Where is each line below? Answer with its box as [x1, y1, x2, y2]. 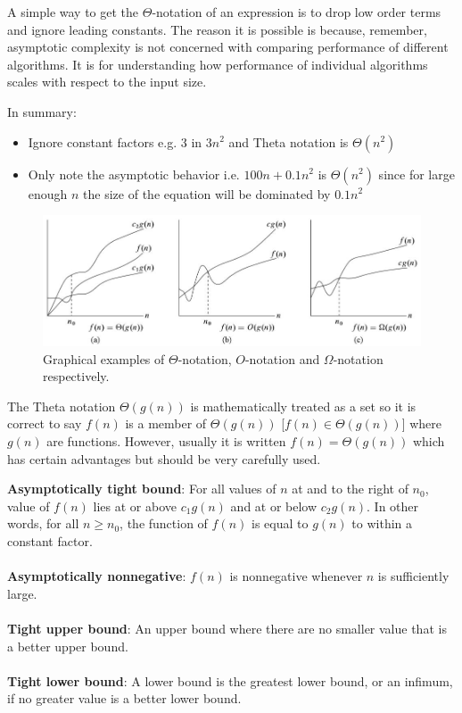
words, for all [7, 514, 79, 533]
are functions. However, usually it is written [46, 432, 286, 451]
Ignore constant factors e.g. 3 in [28, 132, 202, 151]
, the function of [120, 514, 208, 533]
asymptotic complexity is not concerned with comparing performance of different [7, 37, 449, 56]
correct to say [7, 414, 82, 433]
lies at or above [93, 496, 177, 515]
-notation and [244, 349, 320, 368]
